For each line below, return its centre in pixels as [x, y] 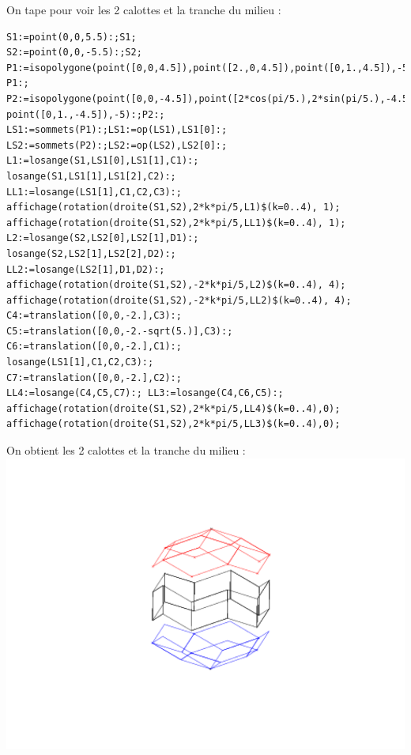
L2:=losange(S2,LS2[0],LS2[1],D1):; [103, 238]
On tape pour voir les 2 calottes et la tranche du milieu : [144, 9]
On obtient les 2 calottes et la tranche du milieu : [126, 450]
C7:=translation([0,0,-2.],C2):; [94, 377]
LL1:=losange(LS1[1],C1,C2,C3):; [94, 192]
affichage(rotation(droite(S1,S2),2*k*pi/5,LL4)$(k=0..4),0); [173, 408]
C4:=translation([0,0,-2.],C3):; [94, 316]
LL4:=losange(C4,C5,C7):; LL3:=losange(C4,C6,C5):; [145, 393]
